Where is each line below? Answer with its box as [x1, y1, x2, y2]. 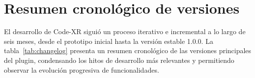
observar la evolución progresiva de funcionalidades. [4, 64, 159, 75]
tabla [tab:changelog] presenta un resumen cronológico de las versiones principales [4, 45, 252, 56]
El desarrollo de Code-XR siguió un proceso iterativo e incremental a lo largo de [4, 26, 246, 37]
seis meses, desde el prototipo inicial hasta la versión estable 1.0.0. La [4, 36, 213, 46]
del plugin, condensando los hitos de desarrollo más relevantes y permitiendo [4, 55, 234, 65]
